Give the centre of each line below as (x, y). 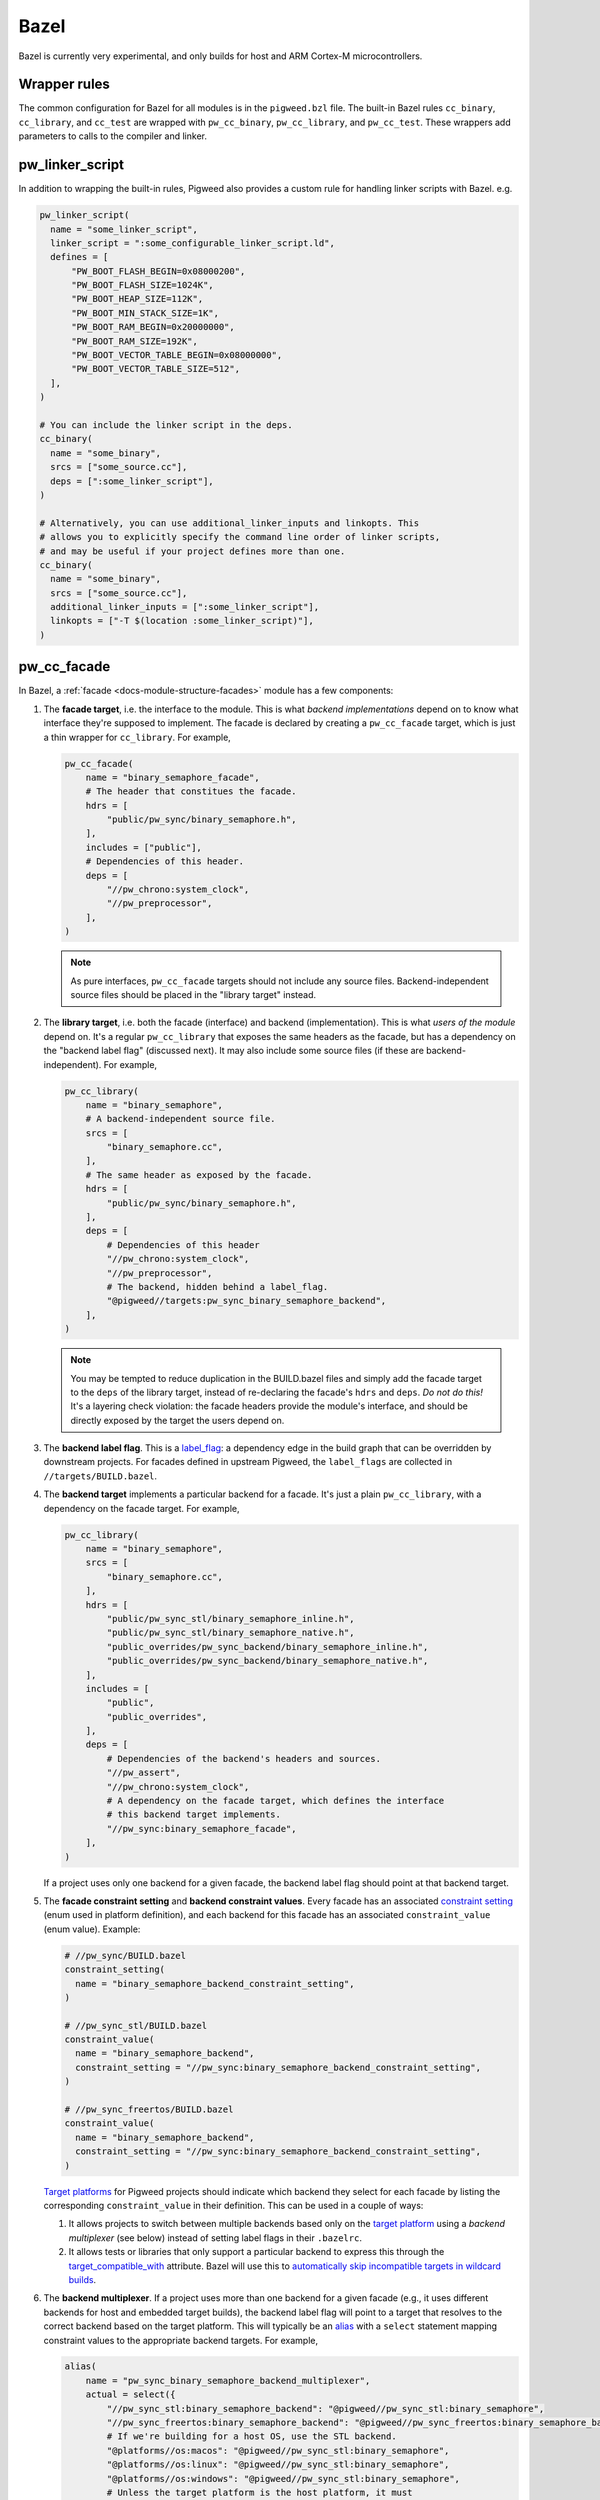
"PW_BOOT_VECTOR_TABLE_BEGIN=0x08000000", (177, 355)
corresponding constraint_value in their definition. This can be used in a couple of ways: (233, 2205)
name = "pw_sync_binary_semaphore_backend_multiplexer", (228, 2380)
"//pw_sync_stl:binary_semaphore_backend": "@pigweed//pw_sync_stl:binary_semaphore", (325, 2408)
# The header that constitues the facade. (191, 791)
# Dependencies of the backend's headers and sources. (244, 1758)
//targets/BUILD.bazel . (100, 1476)
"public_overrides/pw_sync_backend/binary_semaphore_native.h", (267, 1661)
